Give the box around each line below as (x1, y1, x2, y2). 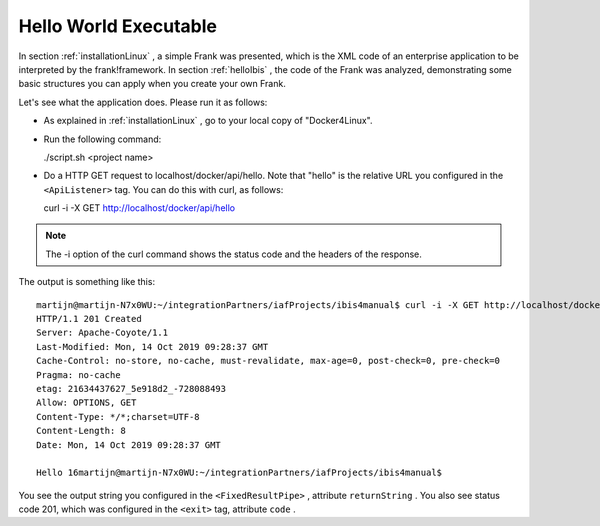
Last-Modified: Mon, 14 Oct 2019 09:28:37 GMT (36, 341, 269, 352)
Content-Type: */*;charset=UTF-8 (36, 411, 200, 422)
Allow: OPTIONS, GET (36, 397, 137, 409)
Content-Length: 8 (36, 425, 127, 437)
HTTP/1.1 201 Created (36, 313, 142, 325)
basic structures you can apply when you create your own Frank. (18, 78, 287, 90)
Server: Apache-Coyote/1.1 (36, 327, 169, 339)
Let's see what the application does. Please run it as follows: (18, 96, 268, 108)
